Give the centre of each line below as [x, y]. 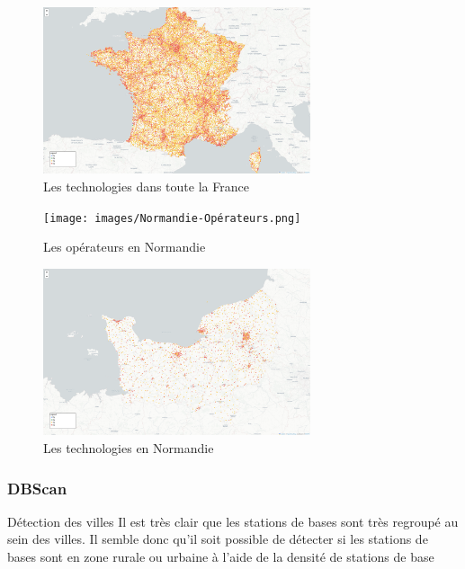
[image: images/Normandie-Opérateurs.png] [172, 218]
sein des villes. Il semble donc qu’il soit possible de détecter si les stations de [218, 539]
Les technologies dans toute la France [146, 187]
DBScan [37, 488]
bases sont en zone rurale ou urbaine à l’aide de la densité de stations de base [221, 556]
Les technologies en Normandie [129, 448]
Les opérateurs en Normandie [125, 247]
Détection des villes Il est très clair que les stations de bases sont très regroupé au [233, 521]
